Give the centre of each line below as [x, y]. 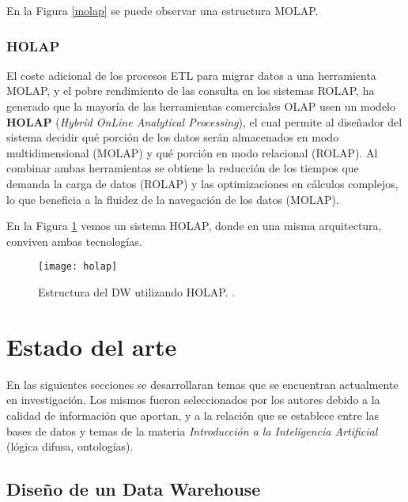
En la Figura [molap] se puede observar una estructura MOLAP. [162, 10]
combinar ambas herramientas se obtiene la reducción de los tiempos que [183, 168]
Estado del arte [92, 346]
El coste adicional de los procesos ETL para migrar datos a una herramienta [191, 75]
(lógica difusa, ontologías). [70, 446]
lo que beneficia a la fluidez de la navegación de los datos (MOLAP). [173, 199]
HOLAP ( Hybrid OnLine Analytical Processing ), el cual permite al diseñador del [204, 121]
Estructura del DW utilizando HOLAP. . [137, 292]
